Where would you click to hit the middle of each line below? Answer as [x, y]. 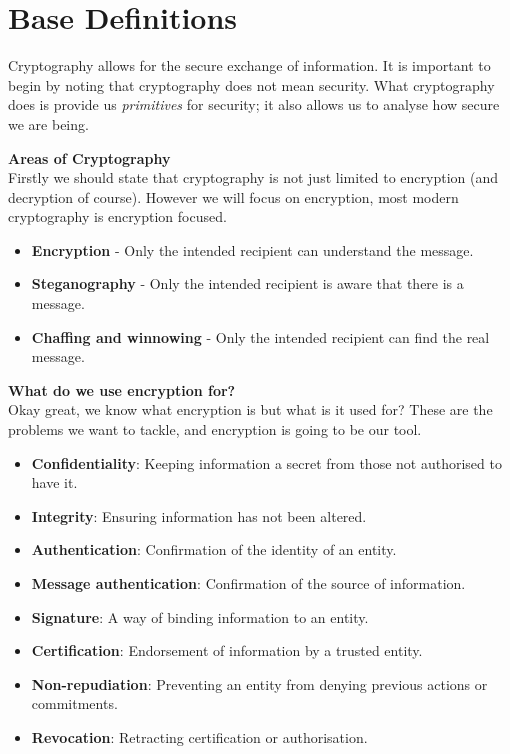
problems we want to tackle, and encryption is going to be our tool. [215, 429]
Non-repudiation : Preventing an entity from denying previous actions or [259, 683]
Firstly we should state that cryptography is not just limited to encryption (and [253, 177]
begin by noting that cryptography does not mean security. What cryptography [251, 84]
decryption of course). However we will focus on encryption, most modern [233, 196]
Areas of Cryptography [89, 157]
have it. [54, 482]
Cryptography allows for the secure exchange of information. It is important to [249, 65]
